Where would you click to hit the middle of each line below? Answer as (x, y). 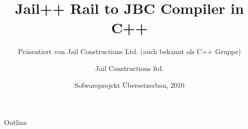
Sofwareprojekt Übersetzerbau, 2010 (129, 85)
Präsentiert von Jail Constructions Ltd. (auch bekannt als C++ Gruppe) (129, 51)
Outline (15, 122)
